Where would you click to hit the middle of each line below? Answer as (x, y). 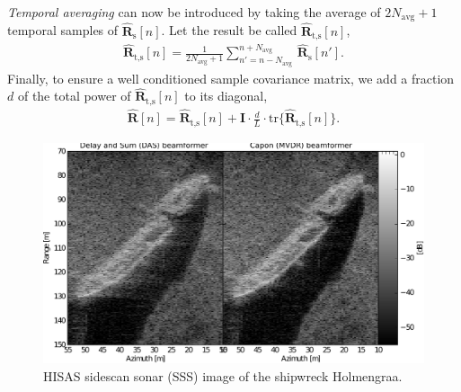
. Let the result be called (229, 30)
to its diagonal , (226, 96)
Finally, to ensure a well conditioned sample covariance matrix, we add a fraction (231, 78)
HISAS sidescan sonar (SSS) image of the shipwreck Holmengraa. (223, 375)
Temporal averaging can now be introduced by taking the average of (194, 12)
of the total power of (74, 96)
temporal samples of (63, 30)
